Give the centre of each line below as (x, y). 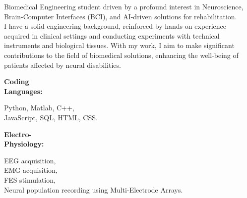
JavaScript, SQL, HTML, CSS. (51, 117)
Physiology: (24, 144)
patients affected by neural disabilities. (62, 65)
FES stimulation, (30, 179)
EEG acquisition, (30, 160)
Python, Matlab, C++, (39, 108)
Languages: (23, 91)
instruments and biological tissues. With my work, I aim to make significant (119, 45)
